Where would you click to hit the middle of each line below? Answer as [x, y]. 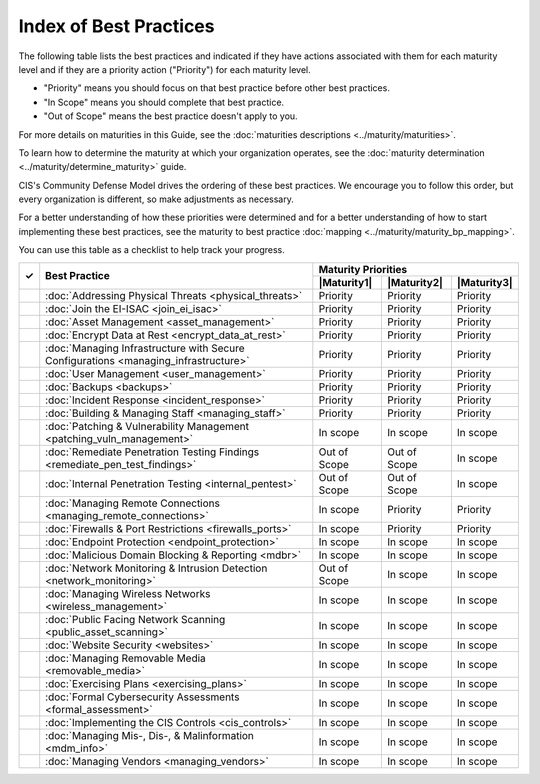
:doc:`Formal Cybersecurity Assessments [142, 697]
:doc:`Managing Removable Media [126, 658]
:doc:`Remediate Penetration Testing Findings [152, 452]
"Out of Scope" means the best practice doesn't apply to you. [171, 116]
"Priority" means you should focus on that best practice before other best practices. [216, 88]
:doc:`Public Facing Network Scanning [135, 619]
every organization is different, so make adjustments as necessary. [156, 199]
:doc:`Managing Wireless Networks [128, 593]
